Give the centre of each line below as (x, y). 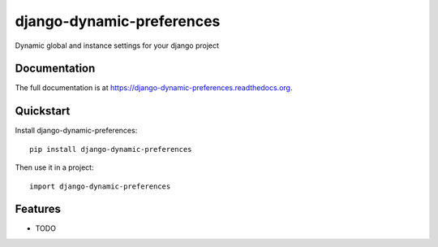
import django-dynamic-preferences (100, 186)
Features (38, 209)
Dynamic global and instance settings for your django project (117, 45)
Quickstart (43, 111)
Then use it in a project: (54, 167)
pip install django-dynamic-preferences (111, 149)
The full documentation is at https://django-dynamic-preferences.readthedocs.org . (154, 88)
